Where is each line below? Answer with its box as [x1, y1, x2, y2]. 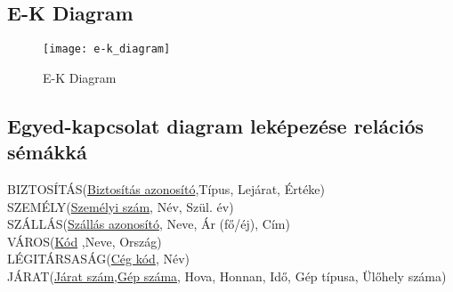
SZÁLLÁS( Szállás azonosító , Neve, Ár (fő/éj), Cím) [7, 215, 290, 233]
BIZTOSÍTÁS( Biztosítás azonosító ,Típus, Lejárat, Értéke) [7, 180, 326, 199]
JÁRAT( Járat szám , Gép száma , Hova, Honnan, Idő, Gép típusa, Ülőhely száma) [7, 267, 447, 286]
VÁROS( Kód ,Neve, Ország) [7, 231, 162, 250]
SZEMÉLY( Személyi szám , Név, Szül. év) [7, 197, 234, 215]
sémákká [7, 138, 87, 166]
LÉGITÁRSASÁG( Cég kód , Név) [7, 249, 190, 268]
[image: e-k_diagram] [43, 43, 171, 56]
